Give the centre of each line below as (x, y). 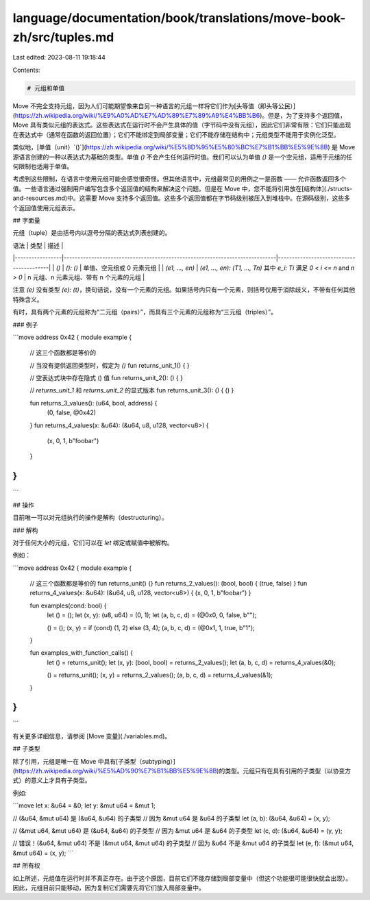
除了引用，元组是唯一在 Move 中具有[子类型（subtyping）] (94, 761)
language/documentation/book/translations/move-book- (179, 18)
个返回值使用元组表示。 (46, 208)
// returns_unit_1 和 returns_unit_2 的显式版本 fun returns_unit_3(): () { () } (132, 390)
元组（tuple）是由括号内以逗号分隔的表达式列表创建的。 (92, 233)
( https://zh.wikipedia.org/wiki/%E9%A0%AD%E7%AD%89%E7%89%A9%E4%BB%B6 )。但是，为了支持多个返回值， (179, 116)
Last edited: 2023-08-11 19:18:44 (59, 58)
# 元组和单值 (46, 88)
